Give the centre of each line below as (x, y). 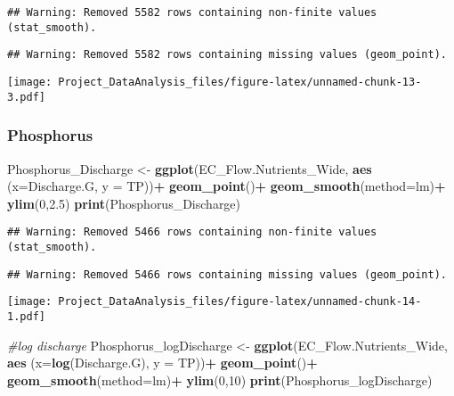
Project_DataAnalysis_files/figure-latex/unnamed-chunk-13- (240, 82)
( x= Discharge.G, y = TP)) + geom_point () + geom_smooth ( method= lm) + (227, 186)
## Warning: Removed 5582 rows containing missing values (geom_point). (227, 55)
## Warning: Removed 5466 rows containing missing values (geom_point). (227, 274)
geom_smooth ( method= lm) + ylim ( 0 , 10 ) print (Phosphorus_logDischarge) (220, 379)
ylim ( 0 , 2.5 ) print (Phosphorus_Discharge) (124, 203)
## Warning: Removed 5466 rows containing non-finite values (192, 232)
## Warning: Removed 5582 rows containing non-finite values (192, 12)
